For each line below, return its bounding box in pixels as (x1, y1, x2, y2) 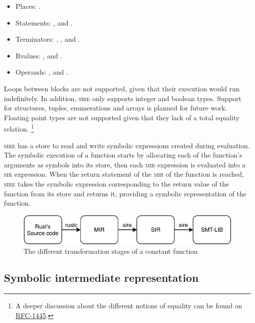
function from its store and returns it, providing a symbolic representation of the (4, 188, 247, 198)
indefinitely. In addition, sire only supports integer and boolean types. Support (4, 93, 242, 103)
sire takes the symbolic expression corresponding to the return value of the (4, 178, 229, 188)
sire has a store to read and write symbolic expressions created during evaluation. (4, 140, 250, 150)
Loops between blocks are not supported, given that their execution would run (4, 83, 240, 93)
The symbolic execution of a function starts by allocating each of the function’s (4, 150, 242, 160)
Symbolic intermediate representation (4, 270, 199, 285)
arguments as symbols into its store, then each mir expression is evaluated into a (4, 159, 246, 169)
